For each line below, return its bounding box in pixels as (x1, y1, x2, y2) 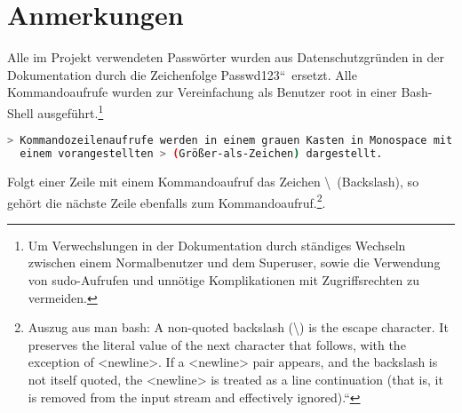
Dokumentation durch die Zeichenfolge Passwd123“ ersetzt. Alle (7, 65, 357, 83)
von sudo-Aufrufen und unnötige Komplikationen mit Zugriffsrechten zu (28, 270, 419, 289)
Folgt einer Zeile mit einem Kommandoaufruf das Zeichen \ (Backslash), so (7, 171, 419, 190)
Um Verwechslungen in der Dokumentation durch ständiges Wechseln (28, 235, 406, 254)
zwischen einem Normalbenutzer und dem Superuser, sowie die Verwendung (28, 253, 441, 272)
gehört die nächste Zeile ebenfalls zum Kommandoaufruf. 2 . (7, 190, 326, 211)
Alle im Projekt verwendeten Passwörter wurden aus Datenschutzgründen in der (7, 48, 444, 67)
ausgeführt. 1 (37, 100, 104, 122)
